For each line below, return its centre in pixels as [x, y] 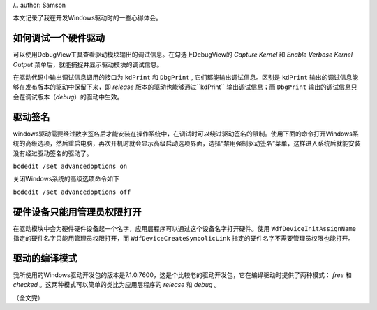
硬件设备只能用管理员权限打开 [77, 212]
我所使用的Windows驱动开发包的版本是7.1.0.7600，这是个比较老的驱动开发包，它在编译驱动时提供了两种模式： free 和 [183, 275]
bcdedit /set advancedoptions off [72, 192]
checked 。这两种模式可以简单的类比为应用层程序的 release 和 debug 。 [117, 285]
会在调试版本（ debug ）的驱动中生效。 [68, 97]
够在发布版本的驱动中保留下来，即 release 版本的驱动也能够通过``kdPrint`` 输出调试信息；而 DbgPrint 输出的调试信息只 [185, 87]
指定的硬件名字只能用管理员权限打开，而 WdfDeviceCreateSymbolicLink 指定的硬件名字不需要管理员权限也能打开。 [184, 239]
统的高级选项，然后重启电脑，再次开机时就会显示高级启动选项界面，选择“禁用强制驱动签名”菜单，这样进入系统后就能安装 [187, 143]
